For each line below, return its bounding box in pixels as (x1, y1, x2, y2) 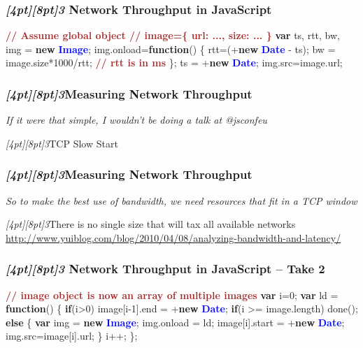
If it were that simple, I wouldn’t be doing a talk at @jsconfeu (6, 113, 267, 127)
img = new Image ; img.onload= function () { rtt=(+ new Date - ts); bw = (6, 41, 336, 56)
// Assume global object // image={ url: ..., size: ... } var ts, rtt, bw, (6, 28, 340, 43)
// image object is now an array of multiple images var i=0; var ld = (6, 287, 339, 302)
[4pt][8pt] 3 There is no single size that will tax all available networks (6, 217, 296, 231)
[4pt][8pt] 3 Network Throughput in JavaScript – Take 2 (6, 260, 325, 277)
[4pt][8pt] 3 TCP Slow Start (6, 136, 118, 150)
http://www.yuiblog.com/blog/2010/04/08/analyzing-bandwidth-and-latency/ (6, 230, 341, 245)
